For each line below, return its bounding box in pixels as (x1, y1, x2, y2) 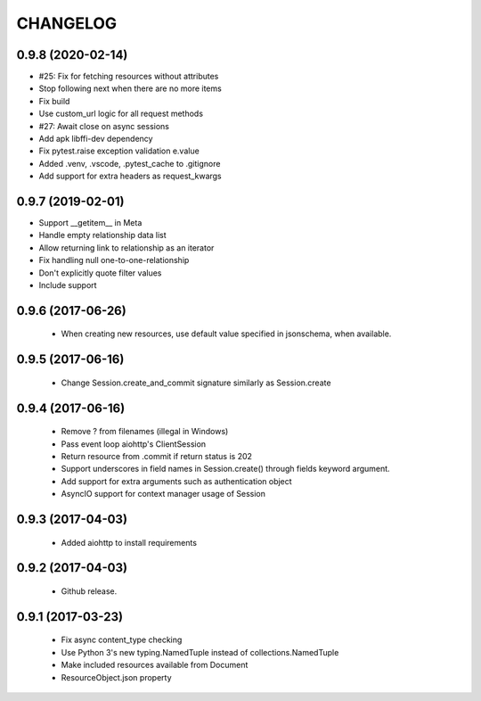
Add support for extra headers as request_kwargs (38, 170, 222, 182)
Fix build (38, 95, 70, 106)
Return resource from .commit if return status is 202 (61, 451, 253, 462)
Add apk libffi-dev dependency (38, 134, 153, 144)
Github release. (61, 586, 118, 597)
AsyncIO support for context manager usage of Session (61, 489, 266, 499)
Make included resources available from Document (61, 660, 249, 671)
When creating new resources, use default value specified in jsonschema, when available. (61, 328, 392, 339)
